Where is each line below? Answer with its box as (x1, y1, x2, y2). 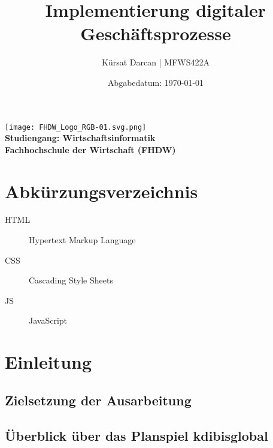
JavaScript (29, 314, 68, 327)
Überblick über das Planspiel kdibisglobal (5, 426, 268, 444)
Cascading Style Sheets (29, 274, 113, 286)
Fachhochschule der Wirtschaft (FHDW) (5, 143, 176, 156)
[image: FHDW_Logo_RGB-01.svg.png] (5, 123, 147, 132)
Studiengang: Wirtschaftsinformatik (5, 132, 156, 144)
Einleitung (5, 350, 92, 374)
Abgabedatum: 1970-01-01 (107, 76, 204, 88)
